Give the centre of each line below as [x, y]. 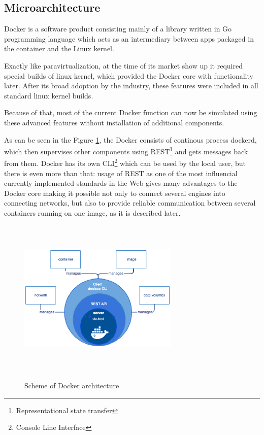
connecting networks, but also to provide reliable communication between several [130, 203]
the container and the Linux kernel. [59, 48]
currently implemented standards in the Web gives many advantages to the [121, 183]
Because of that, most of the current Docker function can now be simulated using [131, 112]
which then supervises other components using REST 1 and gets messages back [126, 150]
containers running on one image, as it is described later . [92, 213]
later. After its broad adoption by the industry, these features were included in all [131, 86]
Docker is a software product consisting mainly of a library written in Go [118, 29]
